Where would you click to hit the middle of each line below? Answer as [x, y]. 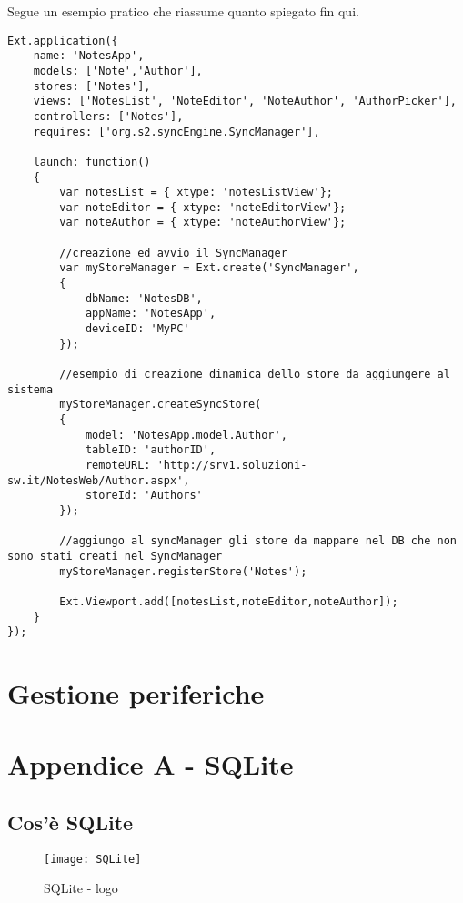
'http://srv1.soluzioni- [232, 465]
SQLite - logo [81, 888]
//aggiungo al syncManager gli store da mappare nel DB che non [258, 541]
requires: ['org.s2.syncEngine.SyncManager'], [176, 132]
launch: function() [92, 162]
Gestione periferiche [136, 693]
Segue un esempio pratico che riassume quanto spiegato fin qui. [183, 11]
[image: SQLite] [93, 859]
